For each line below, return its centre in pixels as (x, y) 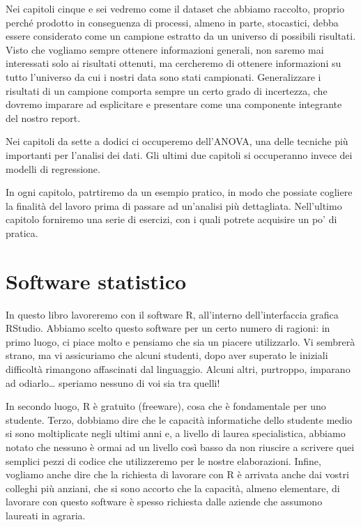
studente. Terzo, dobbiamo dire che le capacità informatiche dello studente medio (179, 419)
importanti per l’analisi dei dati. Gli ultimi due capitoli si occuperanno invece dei (179, 154)
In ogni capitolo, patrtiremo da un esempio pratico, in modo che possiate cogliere (179, 192)
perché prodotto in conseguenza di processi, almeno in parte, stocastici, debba (172, 22)
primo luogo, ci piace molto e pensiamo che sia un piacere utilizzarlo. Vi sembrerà (180, 341)
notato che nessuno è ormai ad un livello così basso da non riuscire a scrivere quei (180, 446)
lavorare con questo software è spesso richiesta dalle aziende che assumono (164, 502)
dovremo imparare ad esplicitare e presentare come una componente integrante (174, 104)
